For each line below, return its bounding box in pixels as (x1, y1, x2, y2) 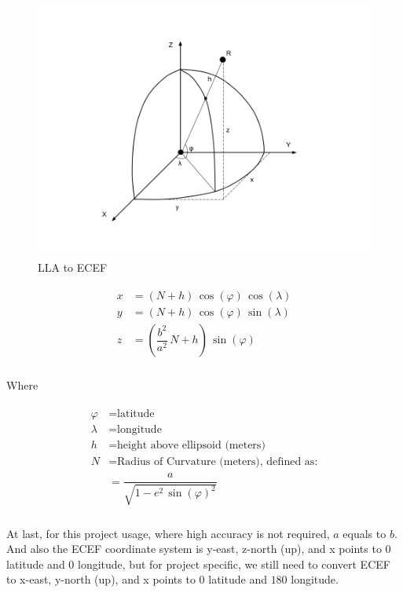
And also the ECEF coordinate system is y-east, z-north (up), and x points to (6, 540, 382, 557)
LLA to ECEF (38, 258, 108, 275)
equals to (343, 525, 387, 541)
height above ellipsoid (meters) (117, 440, 266, 452)
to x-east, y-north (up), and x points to (6, 571, 196, 588)
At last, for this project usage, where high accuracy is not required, (6, 525, 330, 541)
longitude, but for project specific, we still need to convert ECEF (78, 555, 390, 572)
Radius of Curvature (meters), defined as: (117, 456, 318, 468)
